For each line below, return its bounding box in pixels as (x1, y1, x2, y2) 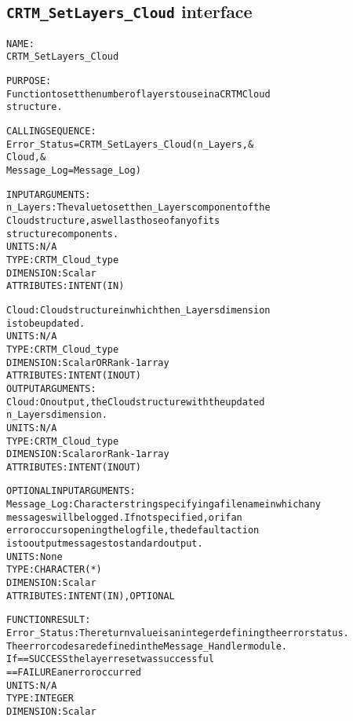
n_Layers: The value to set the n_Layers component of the (6, 202, 271, 214)
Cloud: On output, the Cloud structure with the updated (6, 396, 265, 408)
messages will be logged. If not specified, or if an (6, 511, 242, 523)
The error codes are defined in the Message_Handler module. (6, 640, 288, 652)
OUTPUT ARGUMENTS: (6, 382, 96, 394)
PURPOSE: (6, 75, 52, 87)
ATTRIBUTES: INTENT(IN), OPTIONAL (6, 590, 175, 602)
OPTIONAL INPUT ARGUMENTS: (6, 485, 136, 497)
